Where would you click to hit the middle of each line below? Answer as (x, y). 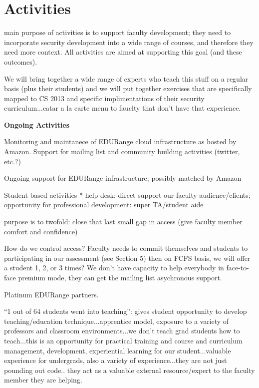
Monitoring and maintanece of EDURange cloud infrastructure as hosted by (120, 141)
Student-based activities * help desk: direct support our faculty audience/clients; (127, 195)
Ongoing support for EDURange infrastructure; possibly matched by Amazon (123, 178)
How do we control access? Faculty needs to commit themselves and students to (126, 248)
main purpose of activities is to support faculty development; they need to (118, 32)
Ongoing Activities (37, 124)
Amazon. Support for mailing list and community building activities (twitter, (122, 151)
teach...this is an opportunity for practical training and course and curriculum (123, 340)
